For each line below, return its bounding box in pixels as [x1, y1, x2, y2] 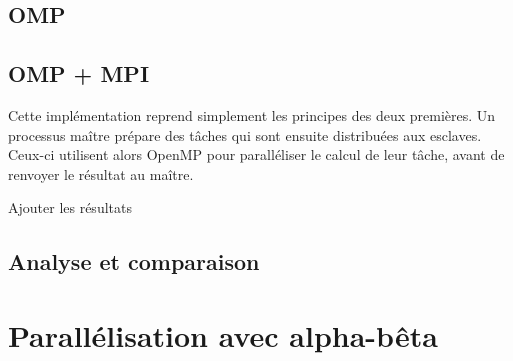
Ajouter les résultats [8, 197, 132, 218]
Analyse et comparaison [8, 246, 260, 277]
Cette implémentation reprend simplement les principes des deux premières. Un [8, 104, 496, 125]
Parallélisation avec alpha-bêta [8, 314, 438, 355]
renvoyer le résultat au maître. [8, 163, 194, 184]
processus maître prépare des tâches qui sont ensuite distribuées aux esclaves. [8, 124, 482, 145]
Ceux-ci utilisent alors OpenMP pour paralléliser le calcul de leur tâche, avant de [8, 144, 505, 165]
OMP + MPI [8, 58, 150, 89]
